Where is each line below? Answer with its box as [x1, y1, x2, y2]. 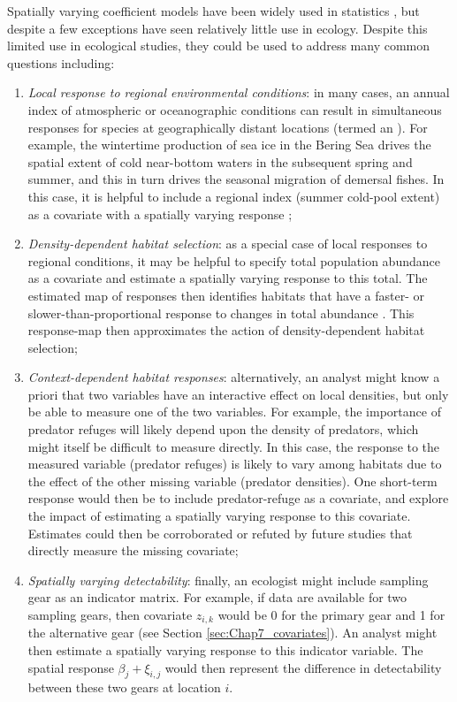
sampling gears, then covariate [27, 606, 193, 623]
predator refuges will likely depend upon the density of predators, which [27, 420, 419, 439]
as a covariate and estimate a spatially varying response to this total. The [27, 269, 428, 287]
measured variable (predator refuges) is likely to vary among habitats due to [27, 454, 442, 473]
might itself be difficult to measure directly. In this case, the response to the [27, 437, 440, 455]
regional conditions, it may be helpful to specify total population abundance [27, 251, 440, 270]
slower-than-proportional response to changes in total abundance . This [27, 303, 415, 322]
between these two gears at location [27, 678, 221, 697]
